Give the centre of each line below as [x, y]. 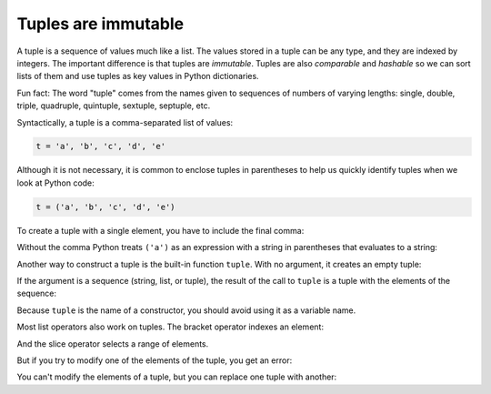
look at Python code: [55, 183]
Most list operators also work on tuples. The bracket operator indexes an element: [170, 327]
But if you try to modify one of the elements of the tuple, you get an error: [155, 360]
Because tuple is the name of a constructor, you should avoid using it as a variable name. [186, 310]
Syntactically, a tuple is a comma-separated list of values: [125, 122]
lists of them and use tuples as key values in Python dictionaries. [138, 76]
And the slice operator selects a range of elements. [113, 343]
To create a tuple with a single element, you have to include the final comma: [160, 230]
